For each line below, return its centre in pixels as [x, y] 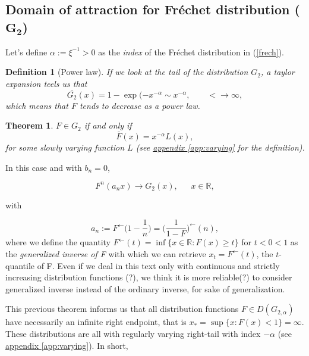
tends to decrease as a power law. [140, 105]
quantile [20, 265]
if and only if [108, 125]
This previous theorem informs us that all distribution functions [122, 309]
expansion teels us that [46, 83]
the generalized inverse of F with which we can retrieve [106, 253]
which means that [37, 105]
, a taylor [278, 72]
